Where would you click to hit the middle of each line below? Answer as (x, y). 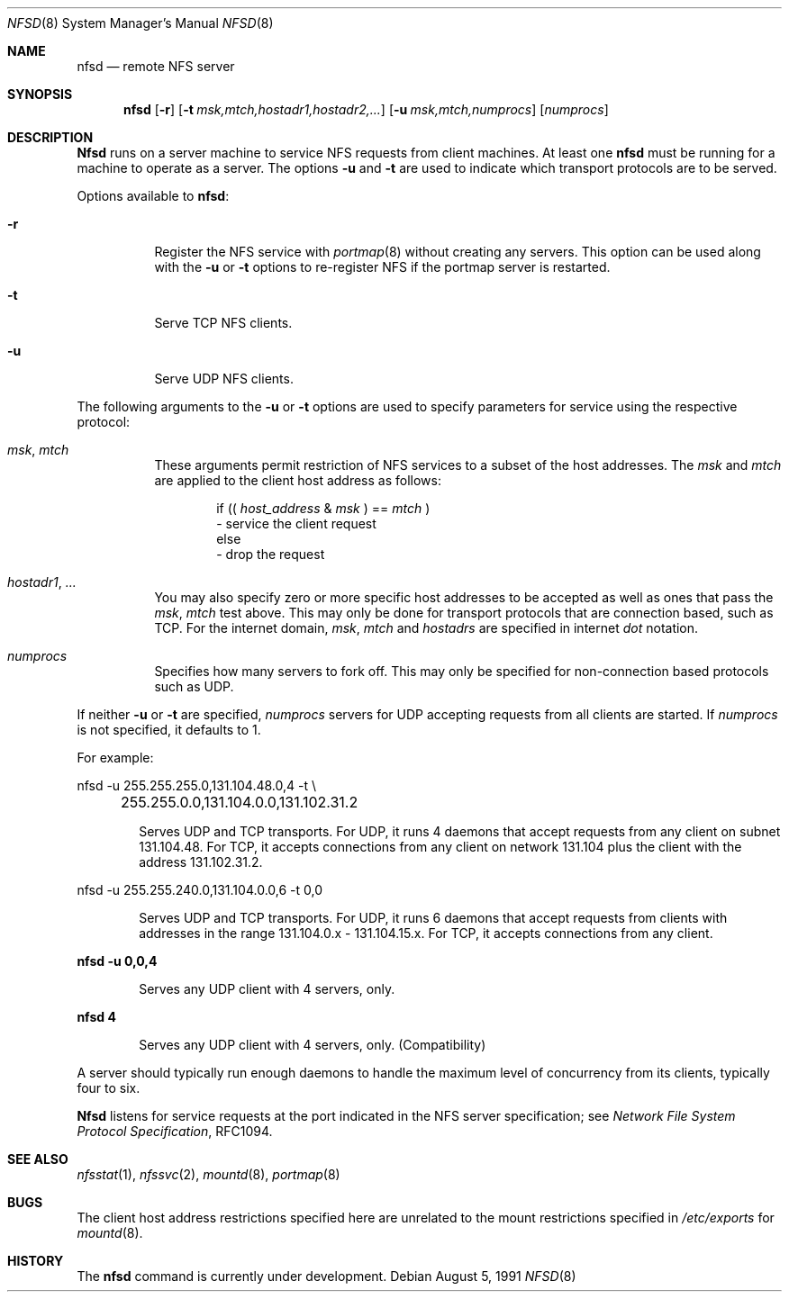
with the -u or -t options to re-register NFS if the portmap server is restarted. (382, 267)
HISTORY (36, 1261)
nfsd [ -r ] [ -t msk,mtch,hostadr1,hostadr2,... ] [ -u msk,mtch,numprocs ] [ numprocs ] (366, 109)
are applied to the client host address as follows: (298, 480)
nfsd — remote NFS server (156, 66)
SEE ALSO (38, 1159)
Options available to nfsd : (153, 196)
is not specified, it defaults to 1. (169, 730)
